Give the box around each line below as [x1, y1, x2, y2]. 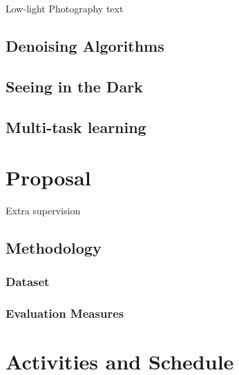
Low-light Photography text [6, 1, 124, 15]
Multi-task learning [6, 116, 146, 137]
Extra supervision [6, 203, 81, 218]
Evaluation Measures [6, 305, 124, 322]
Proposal [6, 163, 91, 192]
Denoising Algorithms [6, 34, 164, 56]
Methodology [6, 237, 102, 259]
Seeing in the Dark [6, 75, 143, 97]
